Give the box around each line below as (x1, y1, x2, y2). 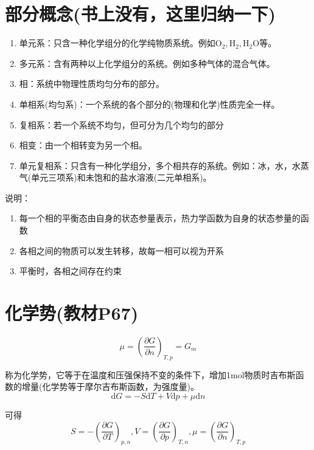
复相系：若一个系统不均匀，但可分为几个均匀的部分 (19, 118, 224, 131)
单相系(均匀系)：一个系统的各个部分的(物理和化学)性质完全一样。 (19, 97, 280, 110)
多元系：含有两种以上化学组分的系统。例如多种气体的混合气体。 (19, 57, 275, 69)
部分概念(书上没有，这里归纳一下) (5, 1, 276, 26)
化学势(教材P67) (5, 300, 139, 325)
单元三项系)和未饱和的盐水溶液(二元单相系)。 (31, 171, 212, 184)
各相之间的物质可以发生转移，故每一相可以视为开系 (19, 244, 224, 257)
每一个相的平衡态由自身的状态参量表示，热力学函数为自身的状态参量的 (19, 212, 301, 224)
